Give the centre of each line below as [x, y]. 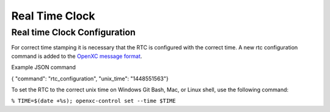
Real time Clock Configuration [73, 32]
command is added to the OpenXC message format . [77, 56]
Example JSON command [44, 68]
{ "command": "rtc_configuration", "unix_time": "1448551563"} [90, 79]
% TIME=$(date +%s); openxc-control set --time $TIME [94, 101]
